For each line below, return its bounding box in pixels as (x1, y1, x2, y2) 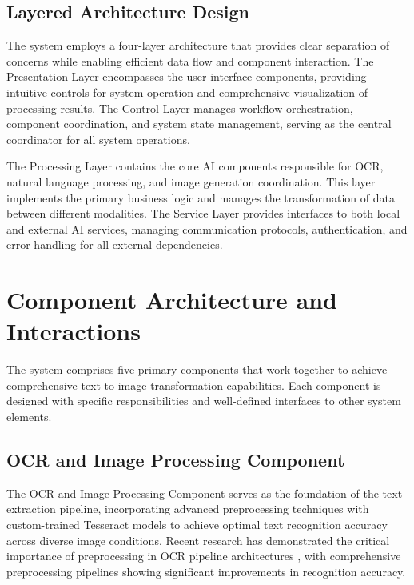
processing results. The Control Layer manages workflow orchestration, (6, 99, 353, 116)
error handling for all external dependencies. (6, 236, 223, 253)
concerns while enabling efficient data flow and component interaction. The (6, 52, 374, 69)
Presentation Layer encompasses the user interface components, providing (6, 68, 367, 85)
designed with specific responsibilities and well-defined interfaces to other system (6, 392, 401, 409)
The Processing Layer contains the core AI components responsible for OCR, (6, 158, 384, 174)
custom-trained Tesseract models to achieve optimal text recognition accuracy (6, 516, 388, 532)
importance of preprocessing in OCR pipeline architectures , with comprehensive (6, 547, 401, 564)
